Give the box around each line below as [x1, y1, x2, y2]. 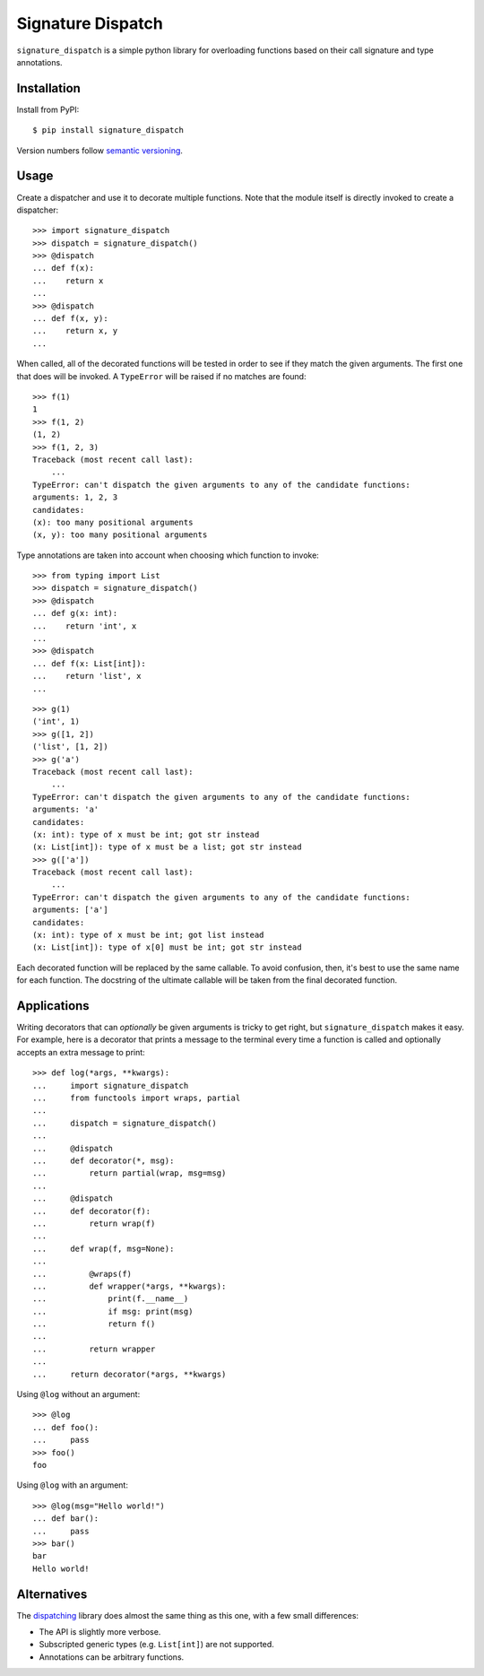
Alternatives [16, 1586, 88, 1602]
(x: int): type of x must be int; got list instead [32, 930, 264, 941]
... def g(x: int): [32, 608, 118, 619]
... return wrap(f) [32, 1218, 156, 1229]
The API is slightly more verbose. [39, 1627, 161, 1637]
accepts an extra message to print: [16, 1046, 145, 1057]
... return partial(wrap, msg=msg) [32, 1168, 227, 1178]
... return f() [32, 1319, 156, 1329]
